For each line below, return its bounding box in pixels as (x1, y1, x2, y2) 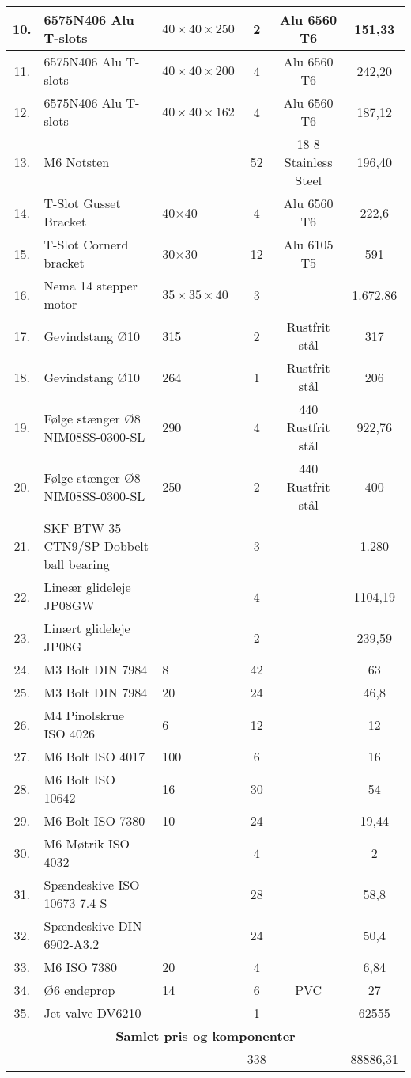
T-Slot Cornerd (43, 235, 129, 253)
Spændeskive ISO (43, 875, 140, 894)
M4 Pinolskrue (43, 706, 125, 724)
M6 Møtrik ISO (43, 834, 130, 852)
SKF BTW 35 (43, 518, 122, 537)
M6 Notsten (43, 153, 110, 171)
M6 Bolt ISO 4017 (43, 747, 145, 765)
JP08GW (43, 596, 95, 614)
